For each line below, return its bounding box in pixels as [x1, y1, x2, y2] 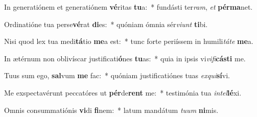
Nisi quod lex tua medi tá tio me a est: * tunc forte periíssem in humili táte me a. [4, 36, 253, 46]
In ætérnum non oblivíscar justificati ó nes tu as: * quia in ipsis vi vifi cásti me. [4, 53, 246, 63]
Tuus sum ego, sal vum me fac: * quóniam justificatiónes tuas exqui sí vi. [4, 70, 230, 81]
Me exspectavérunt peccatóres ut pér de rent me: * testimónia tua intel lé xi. [4, 87, 242, 98]
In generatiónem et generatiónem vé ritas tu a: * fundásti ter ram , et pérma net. [4, 2, 253, 12]
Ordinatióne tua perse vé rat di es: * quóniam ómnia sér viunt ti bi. [4, 18, 208, 29]
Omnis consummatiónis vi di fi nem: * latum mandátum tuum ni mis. [4, 104, 219, 115]
